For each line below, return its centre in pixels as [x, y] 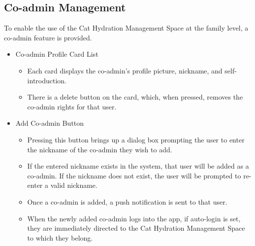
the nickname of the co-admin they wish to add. [100, 149]
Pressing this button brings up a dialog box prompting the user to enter [136, 139]
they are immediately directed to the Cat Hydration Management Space [136, 228]
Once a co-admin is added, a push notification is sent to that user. [127, 201]
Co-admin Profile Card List [57, 54]
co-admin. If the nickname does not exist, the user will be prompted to [134, 175]
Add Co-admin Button [50, 123]
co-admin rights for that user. [72, 106]
